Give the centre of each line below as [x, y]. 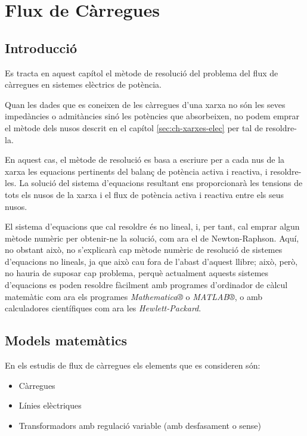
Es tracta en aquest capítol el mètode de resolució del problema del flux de [142, 72]
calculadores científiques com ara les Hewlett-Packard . [103, 308]
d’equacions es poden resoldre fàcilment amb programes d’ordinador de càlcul [146, 285]
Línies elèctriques [50, 405]
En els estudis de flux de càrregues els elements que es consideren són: [133, 365]
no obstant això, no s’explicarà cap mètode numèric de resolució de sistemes [144, 250]
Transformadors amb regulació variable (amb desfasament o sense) [140, 425]
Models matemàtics [66, 340]
